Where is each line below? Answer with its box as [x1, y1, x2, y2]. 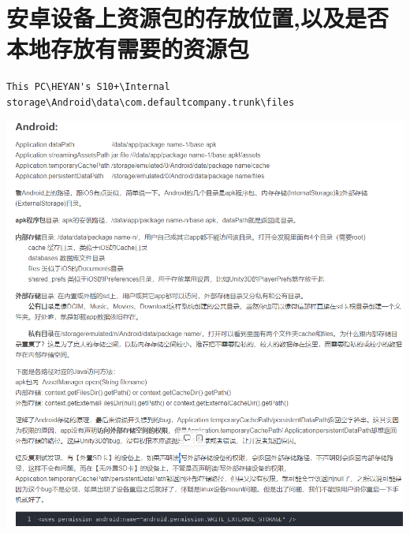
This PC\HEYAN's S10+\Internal [6, 81, 170, 93]
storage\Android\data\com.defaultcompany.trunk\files [6, 96, 295, 108]
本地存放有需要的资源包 [6, 32, 250, 65]
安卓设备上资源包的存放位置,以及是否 [6, 2, 389, 34]
